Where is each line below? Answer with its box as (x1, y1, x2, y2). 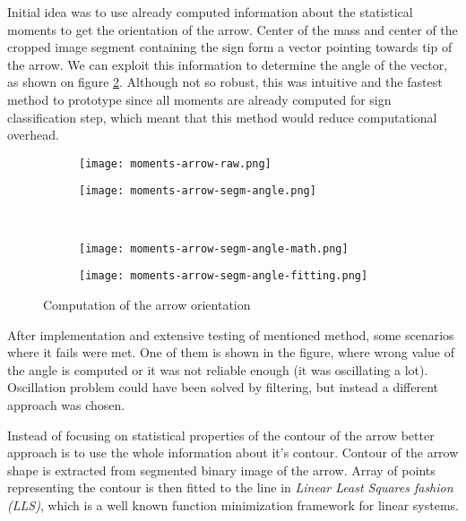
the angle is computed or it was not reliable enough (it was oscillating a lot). (7, 360, 428, 379)
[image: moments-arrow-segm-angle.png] (79, 184, 316, 198)
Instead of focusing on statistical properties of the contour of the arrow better (7, 425, 435, 444)
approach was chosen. (7, 395, 125, 414)
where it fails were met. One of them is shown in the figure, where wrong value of (7, 343, 454, 362)
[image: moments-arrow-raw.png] (79, 157, 272, 170)
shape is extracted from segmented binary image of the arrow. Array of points (7, 460, 436, 479)
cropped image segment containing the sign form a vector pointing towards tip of (7, 38, 453, 56)
